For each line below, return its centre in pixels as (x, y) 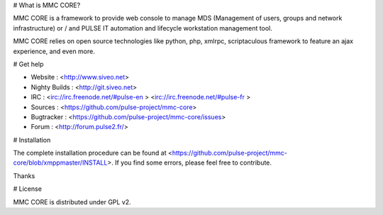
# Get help (28, 64)
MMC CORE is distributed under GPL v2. (72, 202)
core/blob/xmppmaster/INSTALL (60, 162)
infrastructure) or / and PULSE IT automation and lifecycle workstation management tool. (143, 28)
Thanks (24, 176)
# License (28, 189)
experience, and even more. (54, 51)
